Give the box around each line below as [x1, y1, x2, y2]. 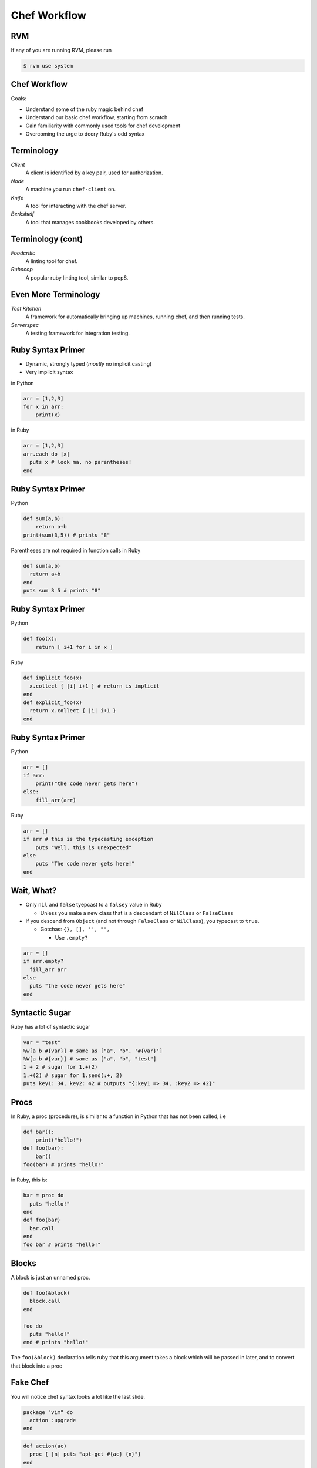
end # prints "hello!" [23, 1339, 89, 1346]
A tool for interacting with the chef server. [25, 202, 127, 209]
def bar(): [23, 1128, 55, 1135]
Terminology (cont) [11, 234, 83, 244]
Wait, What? [11, 885, 57, 895]
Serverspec [11, 321, 39, 328]
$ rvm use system [23, 62, 73, 69]
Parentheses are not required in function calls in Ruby [11, 547, 141, 554]
